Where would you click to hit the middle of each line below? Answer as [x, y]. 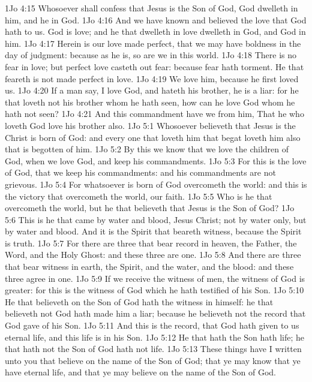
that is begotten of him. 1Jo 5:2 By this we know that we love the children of [147, 149]
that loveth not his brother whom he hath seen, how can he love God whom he [150, 102]
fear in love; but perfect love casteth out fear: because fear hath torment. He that [154, 66]
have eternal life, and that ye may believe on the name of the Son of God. [141, 372]
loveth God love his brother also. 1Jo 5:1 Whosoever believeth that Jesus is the [150, 125]
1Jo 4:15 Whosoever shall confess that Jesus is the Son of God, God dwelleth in [151, 8]
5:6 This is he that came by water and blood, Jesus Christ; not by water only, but [156, 219]
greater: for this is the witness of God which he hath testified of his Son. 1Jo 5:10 [154, 290]
